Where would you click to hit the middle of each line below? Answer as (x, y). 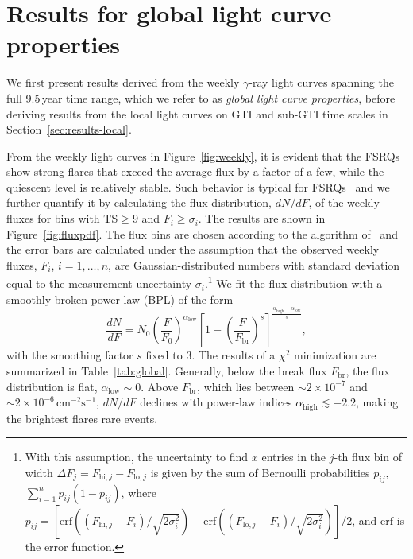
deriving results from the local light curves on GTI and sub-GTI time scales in (197, 113)
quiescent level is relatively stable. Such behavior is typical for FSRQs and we (198, 186)
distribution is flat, (52, 386)
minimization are (335, 355)
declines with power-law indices (216, 402)
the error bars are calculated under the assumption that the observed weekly (193, 249)
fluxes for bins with (53, 218)
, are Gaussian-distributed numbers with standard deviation (254, 264)
